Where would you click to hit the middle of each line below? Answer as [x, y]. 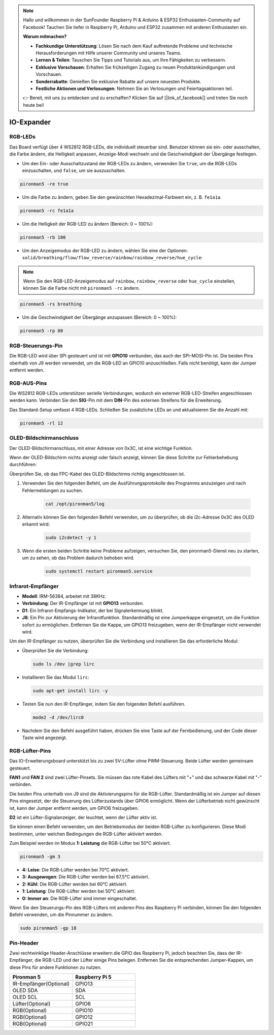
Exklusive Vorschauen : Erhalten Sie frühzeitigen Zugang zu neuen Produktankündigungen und [135, 67]
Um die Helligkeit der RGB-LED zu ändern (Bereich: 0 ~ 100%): [88, 224]
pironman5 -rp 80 [42, 331]
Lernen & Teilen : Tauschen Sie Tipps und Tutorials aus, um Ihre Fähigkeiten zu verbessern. [131, 60]
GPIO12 [84, 1017]
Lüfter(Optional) [31, 1004]
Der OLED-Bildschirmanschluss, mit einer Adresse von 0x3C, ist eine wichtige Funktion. [101, 448]
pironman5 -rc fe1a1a [47, 210]
